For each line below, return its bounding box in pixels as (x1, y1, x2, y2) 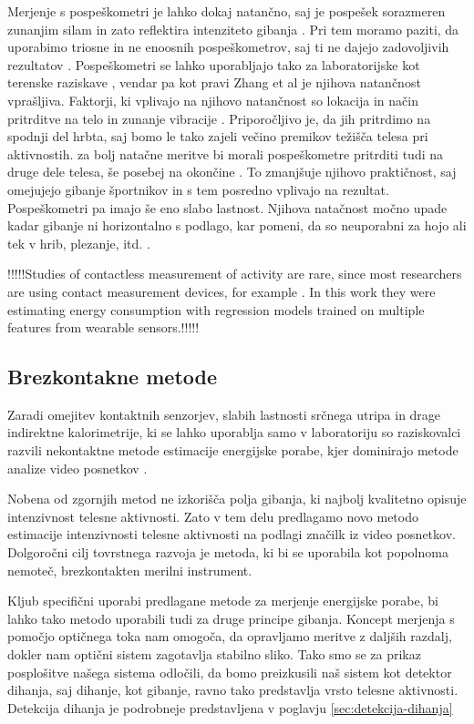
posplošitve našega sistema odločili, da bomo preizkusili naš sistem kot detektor (7, 662, 452, 681)
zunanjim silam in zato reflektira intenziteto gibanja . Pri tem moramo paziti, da (7, 19, 459, 38)
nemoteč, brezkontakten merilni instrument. (7, 560, 252, 579)
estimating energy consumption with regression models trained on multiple (7, 300, 425, 319)
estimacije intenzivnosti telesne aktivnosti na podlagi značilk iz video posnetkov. (7, 525, 456, 544)
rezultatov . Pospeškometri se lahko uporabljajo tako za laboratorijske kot (7, 55, 420, 74)
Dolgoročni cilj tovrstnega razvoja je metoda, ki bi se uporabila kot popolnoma (7, 543, 448, 562)
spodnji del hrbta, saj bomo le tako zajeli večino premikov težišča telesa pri (7, 127, 428, 146)
